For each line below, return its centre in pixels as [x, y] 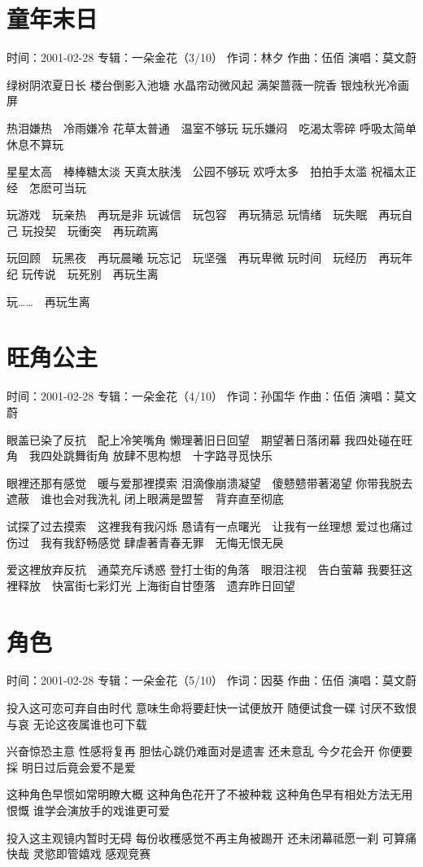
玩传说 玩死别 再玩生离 [90, 274]
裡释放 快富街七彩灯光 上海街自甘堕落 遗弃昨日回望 [151, 585]
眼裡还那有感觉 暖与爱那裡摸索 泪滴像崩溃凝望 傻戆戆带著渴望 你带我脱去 [210, 482]
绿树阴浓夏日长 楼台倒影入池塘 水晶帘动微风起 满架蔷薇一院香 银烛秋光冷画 [208, 84]
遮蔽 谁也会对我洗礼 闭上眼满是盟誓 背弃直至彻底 [145, 499]
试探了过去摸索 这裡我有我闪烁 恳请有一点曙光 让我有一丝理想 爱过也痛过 [210, 525]
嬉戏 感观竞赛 [115, 854]
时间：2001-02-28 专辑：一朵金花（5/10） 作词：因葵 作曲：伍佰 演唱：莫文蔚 [211, 680]
